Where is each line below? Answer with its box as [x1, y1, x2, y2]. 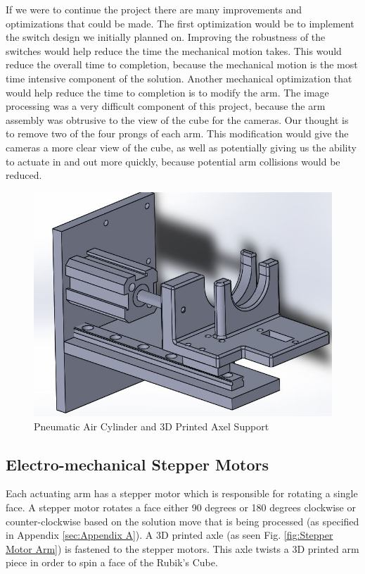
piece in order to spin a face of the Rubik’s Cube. [6, 555, 218, 570]
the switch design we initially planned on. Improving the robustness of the [6, 30, 326, 44]
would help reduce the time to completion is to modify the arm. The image [6, 85, 329, 99]
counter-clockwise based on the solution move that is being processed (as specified [6, 513, 359, 528]
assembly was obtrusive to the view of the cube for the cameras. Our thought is [6, 112, 349, 127]
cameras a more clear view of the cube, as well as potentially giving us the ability [6, 139, 357, 154]
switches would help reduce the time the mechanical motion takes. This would [6, 43, 342, 58]
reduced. [6, 168, 42, 182]
